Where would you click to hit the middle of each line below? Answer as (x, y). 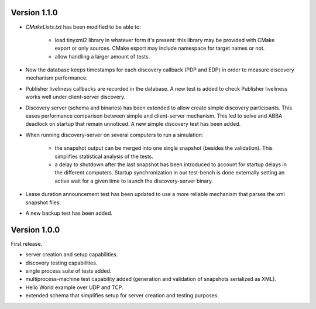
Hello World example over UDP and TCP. (74, 287)
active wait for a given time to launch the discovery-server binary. (134, 181)
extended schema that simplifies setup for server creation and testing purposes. (122, 296)
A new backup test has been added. (69, 213)
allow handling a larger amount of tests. (102, 56)
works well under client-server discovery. (75, 97)
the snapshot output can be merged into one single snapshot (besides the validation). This (164, 148)
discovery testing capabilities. (61, 263)
